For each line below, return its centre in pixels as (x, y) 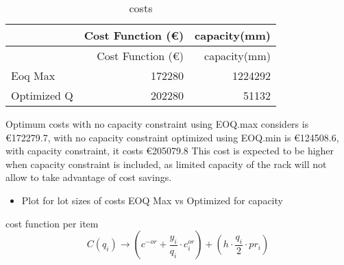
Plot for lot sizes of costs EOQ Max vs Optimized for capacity (152, 200)
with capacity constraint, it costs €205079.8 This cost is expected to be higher (170, 151)
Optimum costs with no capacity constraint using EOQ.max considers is (157, 124)
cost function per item (52, 223)
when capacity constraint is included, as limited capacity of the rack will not (166, 164)
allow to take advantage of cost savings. (89, 177)
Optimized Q (42, 95)
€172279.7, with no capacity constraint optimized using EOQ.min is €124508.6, (172, 137)
